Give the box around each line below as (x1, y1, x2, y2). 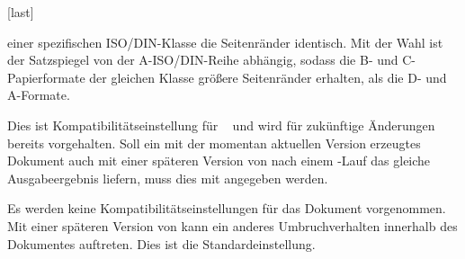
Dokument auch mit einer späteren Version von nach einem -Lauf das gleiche (7, 151, 431, 170)
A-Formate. (7, 85, 70, 104)
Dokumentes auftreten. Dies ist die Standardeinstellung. (7, 234, 316, 253)
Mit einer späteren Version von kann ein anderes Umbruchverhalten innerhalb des (7, 216, 458, 235)
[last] (7, 3, 34, 21)
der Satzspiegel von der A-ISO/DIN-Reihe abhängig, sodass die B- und (7, 50, 398, 69)
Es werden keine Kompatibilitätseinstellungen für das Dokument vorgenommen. (7, 199, 446, 218)
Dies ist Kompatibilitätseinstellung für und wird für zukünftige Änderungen (7, 115, 435, 134)
